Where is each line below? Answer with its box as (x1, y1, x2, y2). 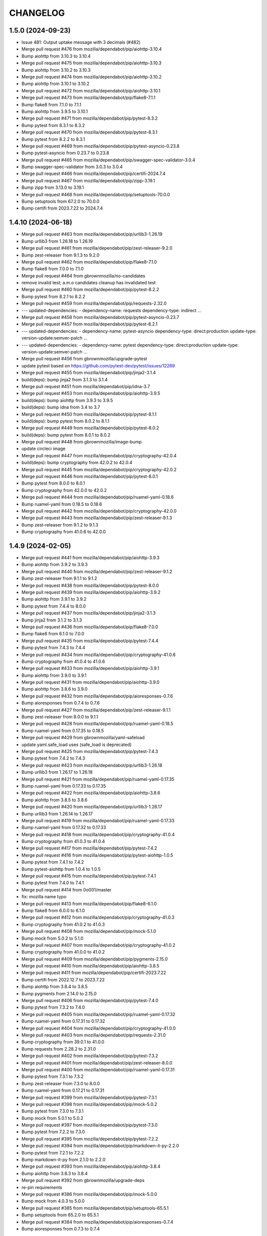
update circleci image (21, 445, 66, 452)
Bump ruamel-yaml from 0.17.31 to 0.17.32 (21, 1018, 105, 1024)
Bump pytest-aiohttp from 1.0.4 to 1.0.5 (21, 866, 101, 872)
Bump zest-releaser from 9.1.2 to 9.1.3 (21, 522, 98, 528)
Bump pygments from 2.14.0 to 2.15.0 (21, 990, 97, 996)
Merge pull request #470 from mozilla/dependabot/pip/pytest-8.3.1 (21, 129, 158, 135)
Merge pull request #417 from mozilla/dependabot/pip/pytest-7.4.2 (21, 845, 157, 851)
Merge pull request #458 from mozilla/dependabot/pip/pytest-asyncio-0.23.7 (21, 314, 179, 320)
